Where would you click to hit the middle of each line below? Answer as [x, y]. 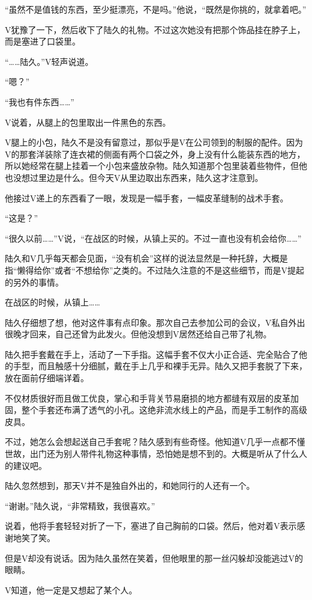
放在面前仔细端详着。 [47, 378]
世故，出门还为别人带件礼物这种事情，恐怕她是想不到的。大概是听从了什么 [152, 454]
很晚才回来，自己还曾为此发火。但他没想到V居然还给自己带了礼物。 [138, 334]
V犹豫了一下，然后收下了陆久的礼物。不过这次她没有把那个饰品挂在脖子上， [155, 29]
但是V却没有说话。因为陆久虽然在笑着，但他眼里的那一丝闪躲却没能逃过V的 [154, 558]
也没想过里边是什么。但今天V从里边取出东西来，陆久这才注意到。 [134, 177]
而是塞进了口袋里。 [43, 41]
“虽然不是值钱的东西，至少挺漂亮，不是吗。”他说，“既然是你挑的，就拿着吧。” [156, 9]
